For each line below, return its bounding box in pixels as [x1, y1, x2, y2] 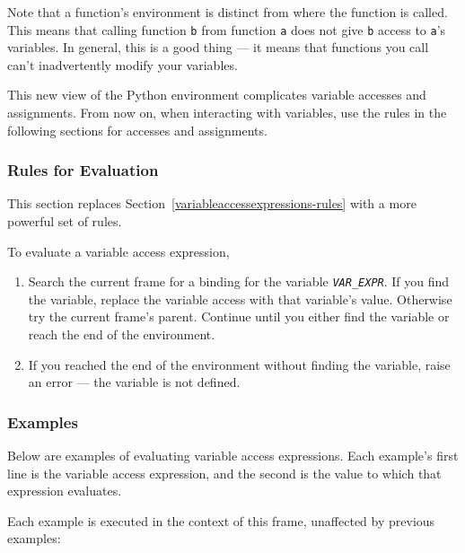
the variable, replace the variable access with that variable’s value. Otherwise [28, 289, 452, 308]
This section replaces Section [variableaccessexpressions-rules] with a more [7, 194, 417, 213]
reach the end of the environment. [28, 325, 215, 344]
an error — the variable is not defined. [28, 373, 241, 391]
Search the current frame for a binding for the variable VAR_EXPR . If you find [28, 272, 450, 291]
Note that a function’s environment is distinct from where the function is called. [7, 3, 448, 21]
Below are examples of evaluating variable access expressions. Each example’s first [7, 446, 459, 465]
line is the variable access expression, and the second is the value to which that [7, 463, 442, 482]
